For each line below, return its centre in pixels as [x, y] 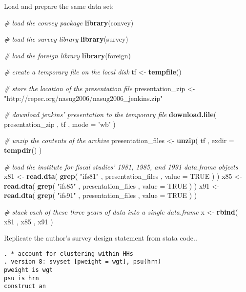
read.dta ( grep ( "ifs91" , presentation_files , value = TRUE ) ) [101, 195]
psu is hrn [21, 278]
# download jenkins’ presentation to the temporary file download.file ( [110, 114]
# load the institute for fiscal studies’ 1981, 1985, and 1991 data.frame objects [121, 166]
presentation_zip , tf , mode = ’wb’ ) [60, 124]
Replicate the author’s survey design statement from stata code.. [101, 238]
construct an [25, 286]
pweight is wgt [29, 270]
